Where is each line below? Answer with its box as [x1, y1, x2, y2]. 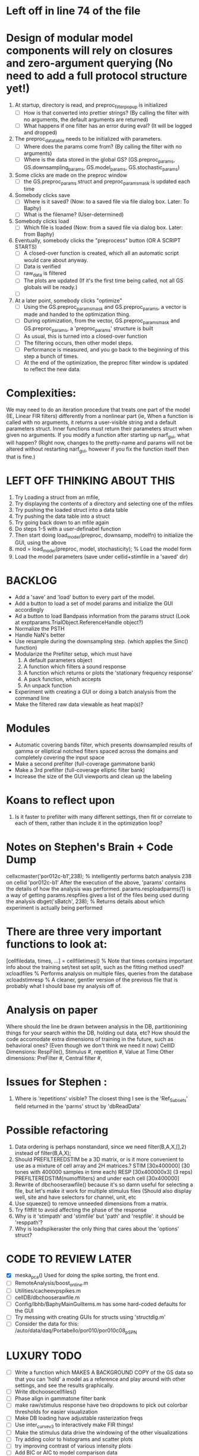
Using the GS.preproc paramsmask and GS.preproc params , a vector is [23, 303, 187, 312]
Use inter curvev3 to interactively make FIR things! [14, 1421, 134, 1430]
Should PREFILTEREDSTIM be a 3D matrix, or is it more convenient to [14, 1156, 184, 1163]
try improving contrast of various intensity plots [14, 1442, 131, 1449]
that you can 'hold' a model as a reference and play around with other [14, 1376, 186, 1383]
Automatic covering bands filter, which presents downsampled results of [14, 741, 193, 749]
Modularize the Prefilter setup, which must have [14, 650, 132, 657]
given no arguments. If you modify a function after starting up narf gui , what [6, 432, 189, 440]
